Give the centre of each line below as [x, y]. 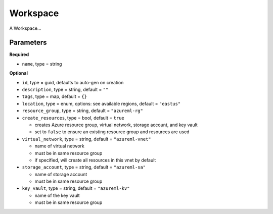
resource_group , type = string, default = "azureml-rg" [83, 111]
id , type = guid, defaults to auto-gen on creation [73, 82]
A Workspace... [25, 28]
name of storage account [61, 174]
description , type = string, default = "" [65, 90]
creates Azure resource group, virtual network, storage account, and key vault [116, 125]
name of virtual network [59, 146]
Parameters [28, 43]
